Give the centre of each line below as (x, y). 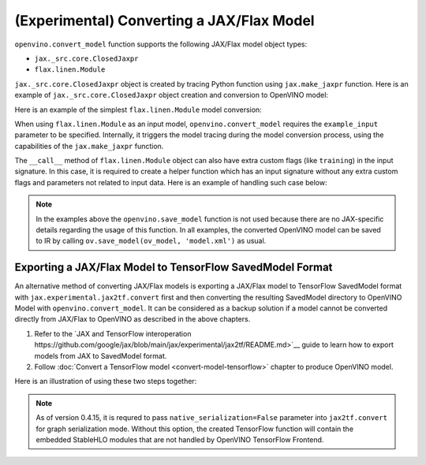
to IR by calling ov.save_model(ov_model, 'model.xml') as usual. (151, 241)
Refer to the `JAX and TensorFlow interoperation (113, 333)
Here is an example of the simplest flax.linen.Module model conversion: (138, 110)
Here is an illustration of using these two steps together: (106, 381)
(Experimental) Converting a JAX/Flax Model (164, 20)
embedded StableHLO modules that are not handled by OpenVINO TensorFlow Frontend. (180, 440)
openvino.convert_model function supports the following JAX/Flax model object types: (161, 44)
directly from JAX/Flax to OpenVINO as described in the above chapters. (133, 319)
